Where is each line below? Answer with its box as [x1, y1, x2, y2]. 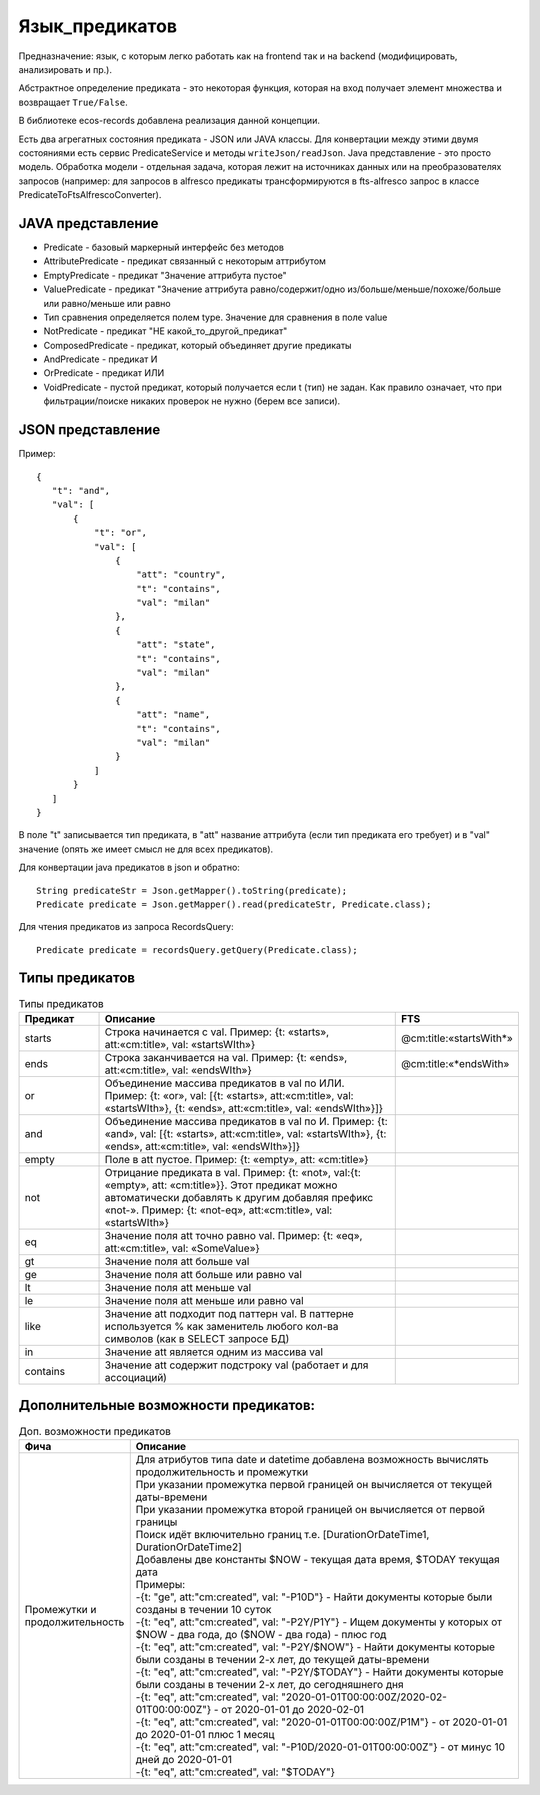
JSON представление [18, 421, 161, 439]
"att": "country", [136, 569, 227, 580]
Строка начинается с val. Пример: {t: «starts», [104, 1025, 330, 1039]
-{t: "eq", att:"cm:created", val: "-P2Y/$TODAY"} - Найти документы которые [135, 1665, 504, 1679]
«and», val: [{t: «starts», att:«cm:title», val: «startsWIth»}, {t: [104, 1126, 387, 1140]
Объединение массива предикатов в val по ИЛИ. [104, 1076, 345, 1090]
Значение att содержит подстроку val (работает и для [104, 1358, 369, 1372]
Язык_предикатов [18, 15, 178, 37]
